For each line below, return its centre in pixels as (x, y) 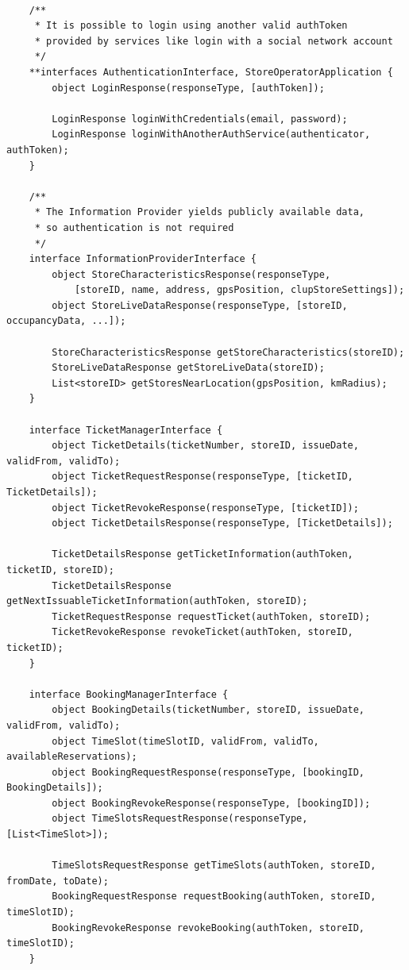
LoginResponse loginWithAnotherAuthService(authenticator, (211, 135)
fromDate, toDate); (58, 881)
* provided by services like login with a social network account (214, 41)
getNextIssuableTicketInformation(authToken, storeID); (157, 601)
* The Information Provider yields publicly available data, (200, 212)
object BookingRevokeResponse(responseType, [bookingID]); (211, 803)
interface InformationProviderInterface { (143, 259)
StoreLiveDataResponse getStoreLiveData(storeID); (188, 368)
